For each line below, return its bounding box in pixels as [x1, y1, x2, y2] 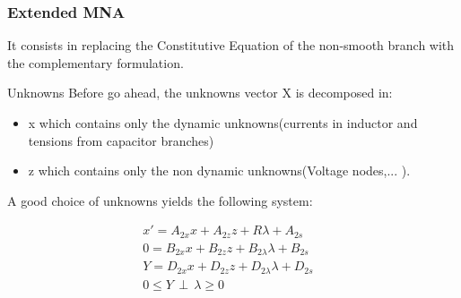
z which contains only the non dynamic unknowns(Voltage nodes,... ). [28, 161, 411, 180]
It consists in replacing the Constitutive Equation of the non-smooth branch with [7, 36, 455, 55]
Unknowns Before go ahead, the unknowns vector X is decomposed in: [7, 83, 393, 102]
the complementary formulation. [7, 53, 184, 72]
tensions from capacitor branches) [28, 131, 214, 149]
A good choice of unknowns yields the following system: [7, 191, 313, 209]
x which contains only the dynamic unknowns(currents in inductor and [28, 114, 418, 132]
